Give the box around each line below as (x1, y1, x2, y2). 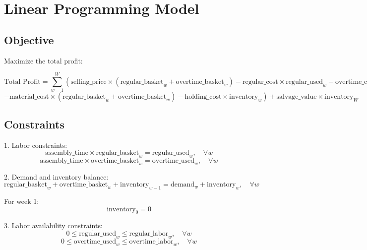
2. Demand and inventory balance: (4, 171, 109, 182)
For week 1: (4, 196, 39, 206)
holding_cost (184, 93, 222, 101)
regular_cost (242, 78, 278, 85)
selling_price (70, 78, 107, 85)
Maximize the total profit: (4, 55, 83, 65)
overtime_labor (129, 238, 174, 245)
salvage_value (276, 93, 317, 101)
